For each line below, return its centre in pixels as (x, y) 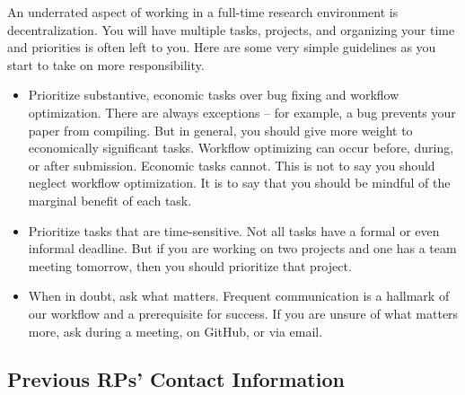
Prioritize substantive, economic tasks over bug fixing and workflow (214, 95)
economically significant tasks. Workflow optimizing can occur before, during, (241, 148)
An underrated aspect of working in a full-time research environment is (203, 12)
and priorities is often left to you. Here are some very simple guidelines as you (222, 47)
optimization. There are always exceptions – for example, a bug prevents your (242, 112)
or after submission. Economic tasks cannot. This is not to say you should (232, 165)
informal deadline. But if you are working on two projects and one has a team (242, 248)
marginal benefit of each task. (110, 200)
